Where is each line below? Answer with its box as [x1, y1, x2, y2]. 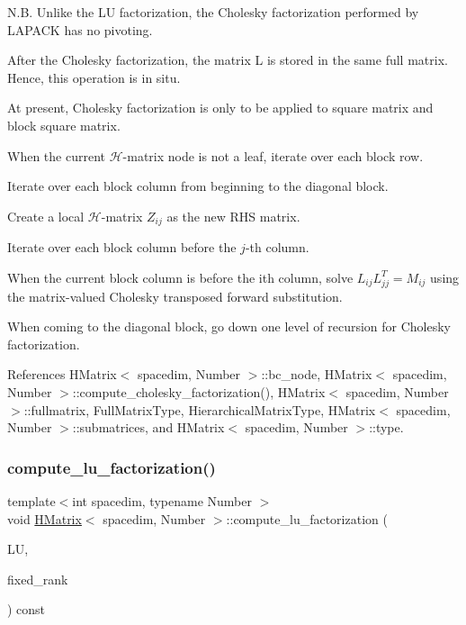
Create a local [7, 206, 85, 225]
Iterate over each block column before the [7, 238, 237, 257]
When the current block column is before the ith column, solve [7, 267, 354, 286]
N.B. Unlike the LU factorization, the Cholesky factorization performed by [7, 3, 419, 21]
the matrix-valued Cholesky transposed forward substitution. [7, 286, 343, 305]
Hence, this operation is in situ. [7, 68, 181, 86]
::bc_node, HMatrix [261, 365, 372, 384]
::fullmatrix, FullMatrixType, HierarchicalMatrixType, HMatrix [23, 400, 376, 419]
